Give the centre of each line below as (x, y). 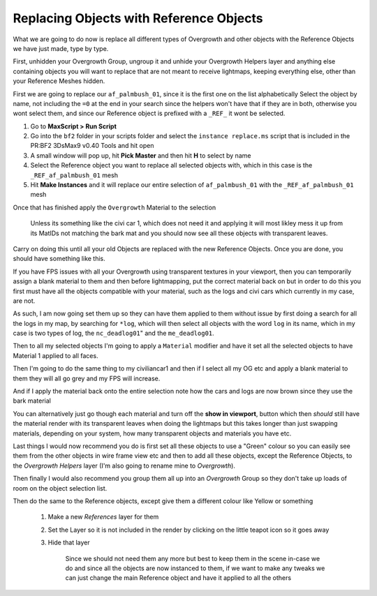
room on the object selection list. (60, 488)
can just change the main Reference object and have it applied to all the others (178, 578)
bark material (32, 401)
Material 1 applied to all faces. (56, 355)
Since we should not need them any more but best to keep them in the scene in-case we (193, 558)
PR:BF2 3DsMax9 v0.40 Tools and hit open (92, 146)
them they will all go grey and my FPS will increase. (87, 378)
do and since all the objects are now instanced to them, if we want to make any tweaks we (195, 568)
